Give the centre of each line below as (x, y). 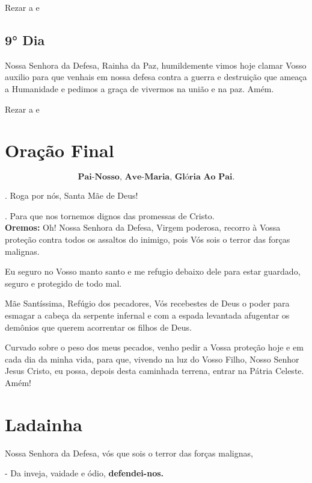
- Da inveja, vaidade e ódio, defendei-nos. (84, 473)
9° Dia (25, 39)
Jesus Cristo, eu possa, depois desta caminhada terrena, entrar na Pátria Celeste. (154, 371)
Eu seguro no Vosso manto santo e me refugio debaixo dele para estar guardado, (153, 271)
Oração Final (60, 150)
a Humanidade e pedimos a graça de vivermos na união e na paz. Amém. (139, 88)
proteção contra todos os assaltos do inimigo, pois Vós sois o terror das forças (148, 239)
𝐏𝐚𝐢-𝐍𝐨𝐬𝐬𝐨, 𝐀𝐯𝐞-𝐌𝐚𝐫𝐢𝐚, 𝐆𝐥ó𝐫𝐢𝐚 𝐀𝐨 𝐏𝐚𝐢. (156, 177)
